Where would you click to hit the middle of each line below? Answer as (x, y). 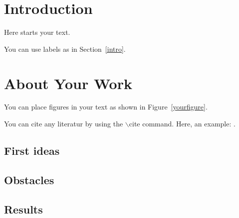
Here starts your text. (37, 32)
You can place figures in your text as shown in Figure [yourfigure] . (106, 107)
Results (23, 209)
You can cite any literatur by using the (64, 124)
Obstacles (29, 179)
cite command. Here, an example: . (182, 124)
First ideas (32, 151)
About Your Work (68, 83)
